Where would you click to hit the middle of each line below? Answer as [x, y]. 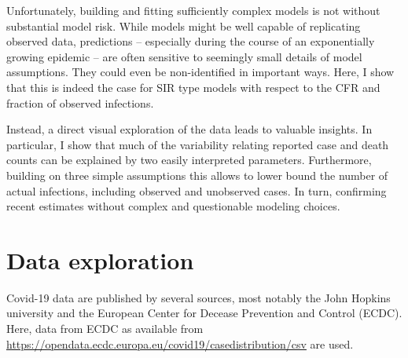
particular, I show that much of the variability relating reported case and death [198, 144]
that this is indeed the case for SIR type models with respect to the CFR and [193, 87]
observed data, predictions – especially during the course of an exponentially [191, 41]
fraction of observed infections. [80, 102]
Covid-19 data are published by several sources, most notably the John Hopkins [198, 297]
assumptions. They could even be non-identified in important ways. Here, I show [200, 72]
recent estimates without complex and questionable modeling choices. [173, 206]
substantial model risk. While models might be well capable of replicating [184, 26]
